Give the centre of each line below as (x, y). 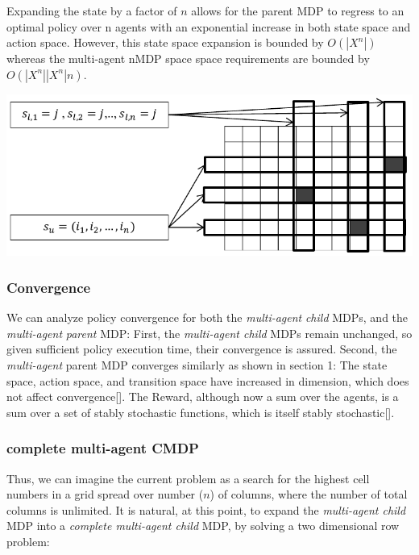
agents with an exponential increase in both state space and (263, 26)
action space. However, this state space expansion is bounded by (165, 42)
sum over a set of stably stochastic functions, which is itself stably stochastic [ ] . (201, 412)
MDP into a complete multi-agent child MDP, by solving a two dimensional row (203, 526)
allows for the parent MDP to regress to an (298, 10)
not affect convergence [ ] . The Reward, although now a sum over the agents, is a (203, 396)
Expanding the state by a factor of (92, 10)
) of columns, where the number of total (309, 494)
